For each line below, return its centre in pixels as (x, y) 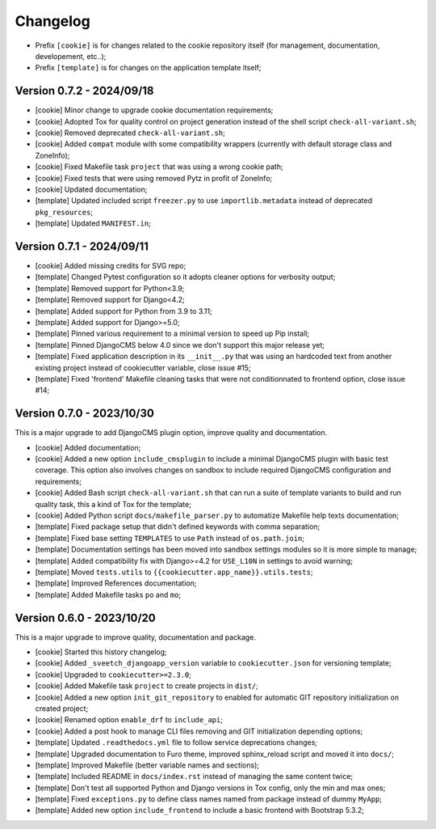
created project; (62, 708)
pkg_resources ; (64, 212)
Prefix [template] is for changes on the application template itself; (148, 68)
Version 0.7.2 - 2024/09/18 (84, 91)
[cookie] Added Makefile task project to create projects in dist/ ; (147, 686)
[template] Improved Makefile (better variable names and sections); (147, 765)
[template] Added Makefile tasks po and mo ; (108, 594)
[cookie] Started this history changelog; (101, 652)
